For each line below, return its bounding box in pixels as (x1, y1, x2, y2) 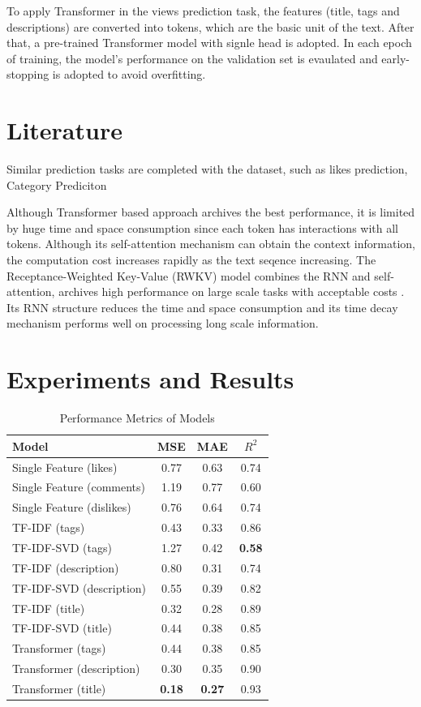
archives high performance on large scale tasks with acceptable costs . (58, 283, 405, 300)
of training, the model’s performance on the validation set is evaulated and (6, 49, 378, 66)
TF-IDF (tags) (12, 519, 85, 536)
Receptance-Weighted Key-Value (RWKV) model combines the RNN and (6, 267, 371, 284)
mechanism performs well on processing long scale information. (6, 315, 319, 332)
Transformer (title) (12, 679, 106, 696)
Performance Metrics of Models (59, 409, 215, 426)
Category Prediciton (6, 176, 107, 193)
